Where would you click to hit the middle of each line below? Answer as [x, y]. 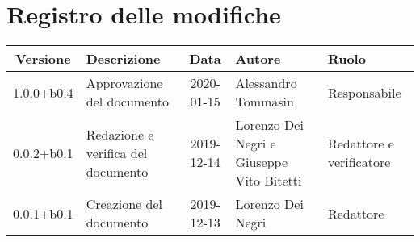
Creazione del [124, 204]
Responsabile [364, 92]
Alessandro [266, 83]
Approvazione [124, 83]
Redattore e [361, 144]
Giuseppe [262, 162]
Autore [258, 59]
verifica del [117, 152]
